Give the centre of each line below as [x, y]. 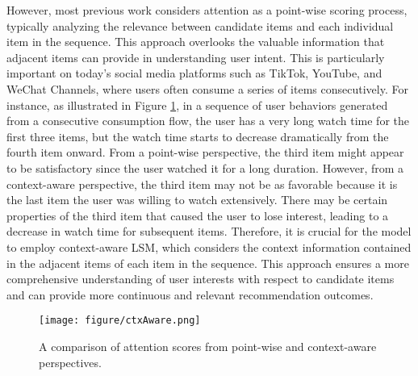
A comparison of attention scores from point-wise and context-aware [208, 346]
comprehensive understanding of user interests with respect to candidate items [201, 279]
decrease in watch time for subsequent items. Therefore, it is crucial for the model [209, 231]
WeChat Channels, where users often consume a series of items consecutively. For [207, 88]
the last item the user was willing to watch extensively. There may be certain [197, 200]
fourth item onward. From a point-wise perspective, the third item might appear [205, 152]
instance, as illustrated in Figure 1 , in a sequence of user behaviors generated [197, 104]
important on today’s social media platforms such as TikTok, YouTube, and [194, 73]
